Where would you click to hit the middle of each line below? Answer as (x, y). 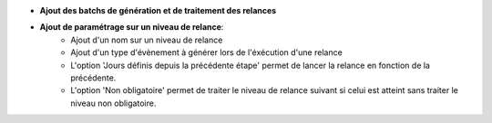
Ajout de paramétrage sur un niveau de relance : (132, 27)
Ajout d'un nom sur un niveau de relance (147, 40)
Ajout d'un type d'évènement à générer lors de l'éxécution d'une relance (207, 52)
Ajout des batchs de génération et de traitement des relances (158, 10)
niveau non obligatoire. (113, 103)
